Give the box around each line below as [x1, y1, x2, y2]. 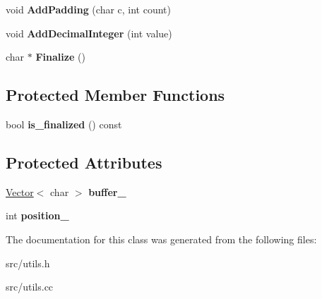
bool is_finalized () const [6, 116, 122, 131]
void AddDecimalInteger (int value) [6, 25, 172, 40]
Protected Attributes [6, 151, 162, 173]
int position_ [6, 208, 69, 223]
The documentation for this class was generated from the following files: [6, 231, 317, 246]
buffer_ [88, 184, 126, 199]
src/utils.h [6, 255, 50, 270]
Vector [6, 184, 34, 199]
